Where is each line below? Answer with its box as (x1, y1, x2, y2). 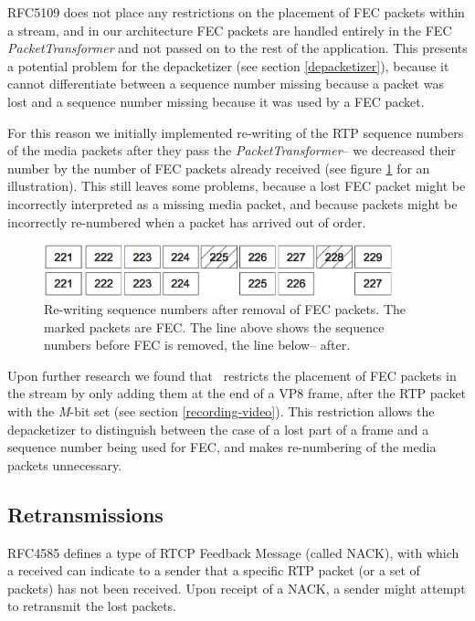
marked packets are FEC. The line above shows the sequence (44, 317, 385, 336)
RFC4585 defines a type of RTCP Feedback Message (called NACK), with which (7, 542, 459, 562)
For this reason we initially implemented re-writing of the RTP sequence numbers (7, 122, 464, 142)
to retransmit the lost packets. (7, 596, 177, 616)
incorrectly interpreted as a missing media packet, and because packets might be (7, 194, 458, 213)
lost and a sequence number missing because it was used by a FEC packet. (7, 91, 425, 111)
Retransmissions (7, 500, 164, 528)
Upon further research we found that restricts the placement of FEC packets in (7, 365, 457, 384)
